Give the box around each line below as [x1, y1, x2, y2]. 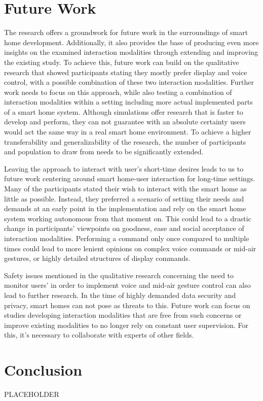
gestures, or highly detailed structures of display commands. [4, 253, 191, 263]
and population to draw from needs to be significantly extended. [4, 146, 204, 157]
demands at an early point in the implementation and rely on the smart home [4, 203, 246, 214]
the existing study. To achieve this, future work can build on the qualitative [4, 56, 239, 67]
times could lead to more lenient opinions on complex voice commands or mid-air [4, 243, 256, 253]
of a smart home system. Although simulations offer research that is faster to [4, 106, 243, 117]
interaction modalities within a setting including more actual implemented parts [4, 96, 253, 107]
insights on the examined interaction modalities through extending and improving [4, 47, 258, 57]
